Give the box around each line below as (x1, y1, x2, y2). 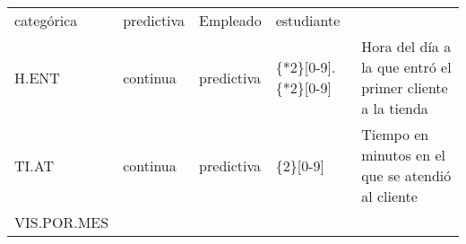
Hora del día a (361, 36, 452, 57)
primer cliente (361, 77, 448, 98)
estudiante (275, 10, 341, 30)
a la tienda (361, 98, 428, 118)
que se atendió (361, 165, 452, 186)
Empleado (199, 10, 262, 30)
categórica (14, 10, 78, 30)
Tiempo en (361, 124, 429, 144)
